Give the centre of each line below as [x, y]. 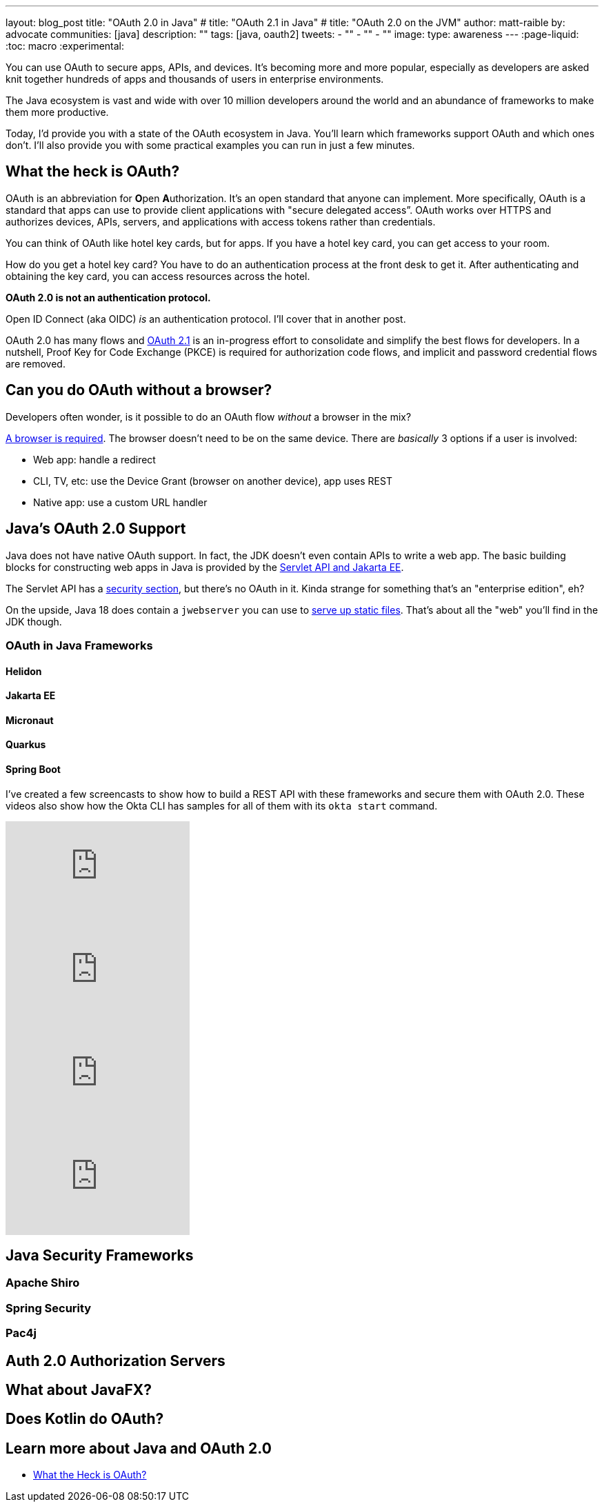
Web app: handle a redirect [94, 459]
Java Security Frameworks [100, 1255]
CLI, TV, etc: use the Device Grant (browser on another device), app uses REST [213, 481]
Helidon [24, 671]
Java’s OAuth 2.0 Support [96, 529]
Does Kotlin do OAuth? [85, 1419]
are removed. [36, 363]
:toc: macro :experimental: [65, 46]
